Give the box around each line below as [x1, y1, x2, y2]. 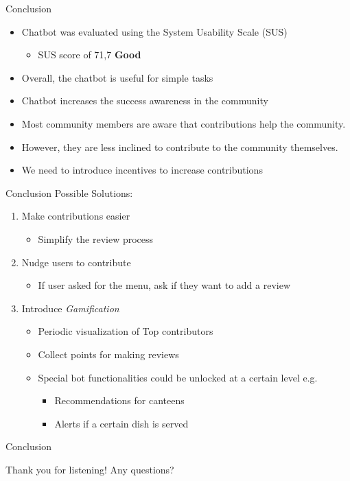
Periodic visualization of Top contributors [38, 324, 213, 338]
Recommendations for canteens [54, 393, 185, 408]
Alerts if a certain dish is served [54, 416, 189, 430]
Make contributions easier [21, 209, 130, 223]
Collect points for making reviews [38, 347, 179, 361]
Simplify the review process [38, 231, 154, 246]
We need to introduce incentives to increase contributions [21, 163, 263, 177]
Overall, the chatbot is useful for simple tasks [21, 70, 213, 84]
